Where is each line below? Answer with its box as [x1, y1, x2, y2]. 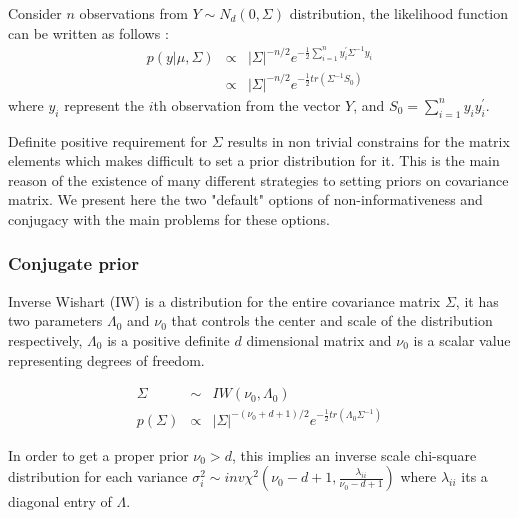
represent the [64, 94, 145, 115]
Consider [8, 3, 62, 23]
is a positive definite [107, 329, 230, 350]
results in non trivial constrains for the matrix [227, 130, 510, 151]
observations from [79, 3, 188, 23]
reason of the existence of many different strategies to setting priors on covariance [8, 169, 509, 190]
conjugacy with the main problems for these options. [8, 208, 330, 229]
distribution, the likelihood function [289, 3, 509, 23]
